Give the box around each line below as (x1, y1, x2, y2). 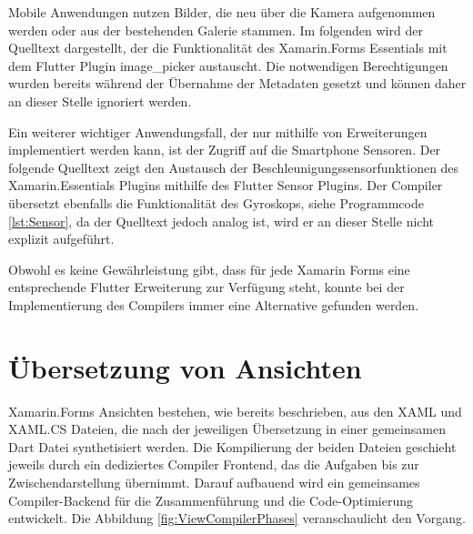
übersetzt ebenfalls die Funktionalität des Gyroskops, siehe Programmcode (8, 193, 424, 212)
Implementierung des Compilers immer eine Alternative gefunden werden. (8, 295, 419, 314)
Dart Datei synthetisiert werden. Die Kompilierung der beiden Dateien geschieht (8, 437, 457, 456)
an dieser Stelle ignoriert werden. (8, 91, 192, 110)
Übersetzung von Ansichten (8, 348, 362, 386)
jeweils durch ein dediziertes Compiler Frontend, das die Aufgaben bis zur (8, 455, 419, 474)
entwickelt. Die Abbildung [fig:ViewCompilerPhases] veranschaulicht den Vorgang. (8, 509, 466, 528)
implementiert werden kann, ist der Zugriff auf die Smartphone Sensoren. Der (8, 140, 441, 159)
